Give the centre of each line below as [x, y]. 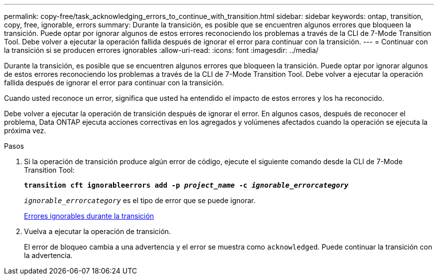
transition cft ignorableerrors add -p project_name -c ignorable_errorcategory [186, 185]
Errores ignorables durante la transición [89, 216]
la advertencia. [48, 255]
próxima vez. [25, 131]
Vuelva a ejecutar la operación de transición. [97, 231]
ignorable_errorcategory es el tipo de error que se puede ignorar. [140, 200]
